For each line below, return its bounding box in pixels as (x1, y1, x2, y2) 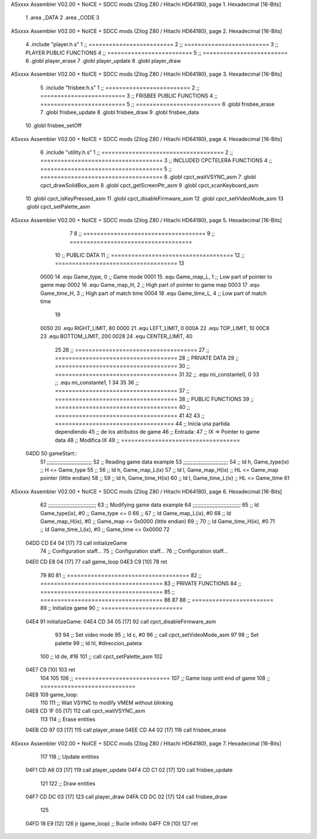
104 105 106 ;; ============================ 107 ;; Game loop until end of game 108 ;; (40, 674, 270, 682)
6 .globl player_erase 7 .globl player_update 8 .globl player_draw (25, 57, 181, 64)
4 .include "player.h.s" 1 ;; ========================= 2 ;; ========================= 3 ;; (25, 41, 279, 48)
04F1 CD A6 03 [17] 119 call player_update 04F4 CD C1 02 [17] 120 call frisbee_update (25, 767, 233, 774)
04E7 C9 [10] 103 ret (25, 666, 76, 673)
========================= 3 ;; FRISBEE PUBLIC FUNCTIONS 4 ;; (40, 92, 218, 99)
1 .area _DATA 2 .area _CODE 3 (25, 14, 100, 21)
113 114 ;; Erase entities (40, 716, 96, 723)
